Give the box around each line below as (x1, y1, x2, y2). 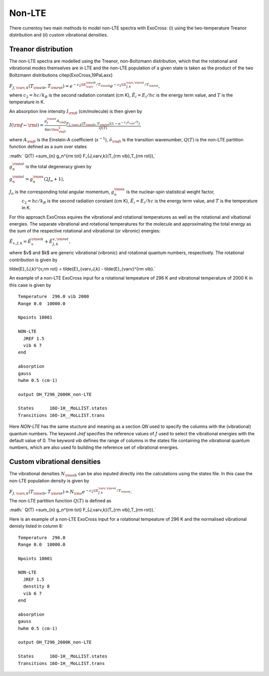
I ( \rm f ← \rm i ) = (9, 122, 44, 128)
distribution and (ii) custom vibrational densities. (9, 31, 108, 37)
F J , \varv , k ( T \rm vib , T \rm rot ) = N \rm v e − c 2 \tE (9, 488, 99, 496)
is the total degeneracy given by (25, 163, 92, 169)
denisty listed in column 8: (9, 523, 63, 529)
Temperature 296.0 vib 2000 (18, 294, 89, 300)
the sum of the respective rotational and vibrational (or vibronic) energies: (9, 228, 161, 234)
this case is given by (9, 282, 51, 288)
